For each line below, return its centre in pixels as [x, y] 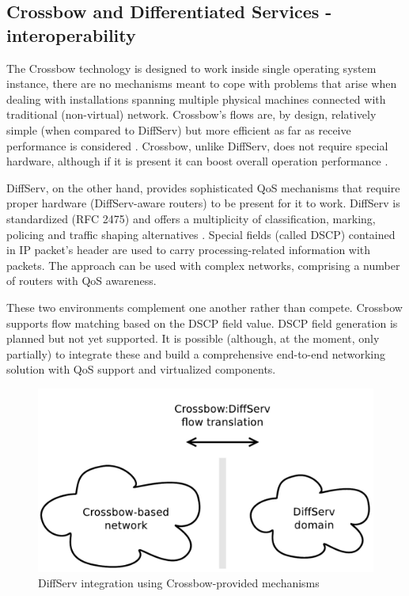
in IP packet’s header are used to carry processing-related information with [189, 250]
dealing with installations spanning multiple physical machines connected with [196, 99]
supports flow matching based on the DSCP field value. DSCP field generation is [202, 323]
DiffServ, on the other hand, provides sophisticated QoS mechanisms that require [203, 187]
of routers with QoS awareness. [81, 281]
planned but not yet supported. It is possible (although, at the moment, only [193, 338]
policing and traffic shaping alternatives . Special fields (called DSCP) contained [201, 234]
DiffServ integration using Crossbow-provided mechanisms [179, 583]
